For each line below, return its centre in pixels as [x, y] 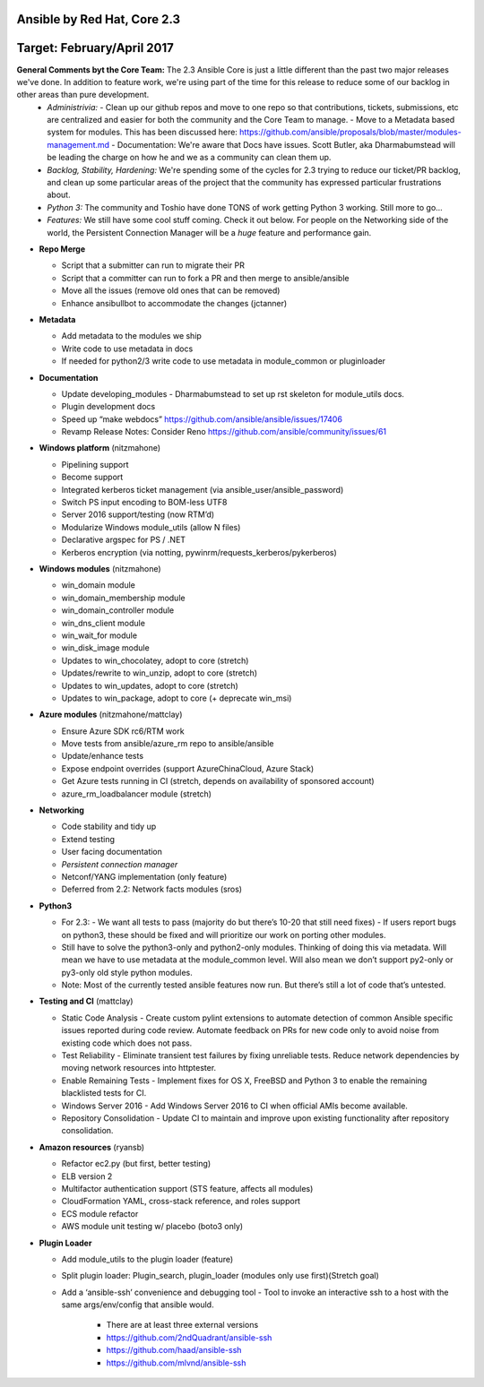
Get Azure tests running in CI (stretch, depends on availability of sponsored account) [218, 781]
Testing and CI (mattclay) [86, 1001]
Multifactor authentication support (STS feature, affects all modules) [187, 1188]
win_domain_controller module [118, 610]
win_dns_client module [103, 623]
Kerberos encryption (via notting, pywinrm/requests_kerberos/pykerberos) [199, 552]
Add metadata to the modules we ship [131, 336]
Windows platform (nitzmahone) [100, 448]
